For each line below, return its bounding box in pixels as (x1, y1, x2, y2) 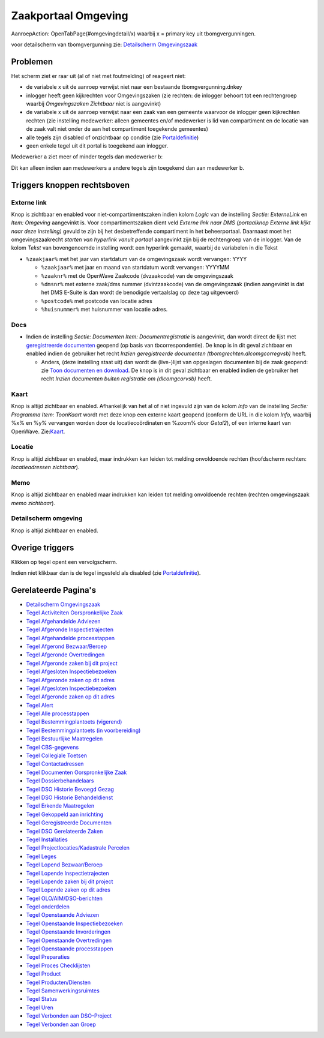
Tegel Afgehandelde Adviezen (26, 617, 101, 625)
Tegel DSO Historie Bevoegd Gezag (26, 785, 114, 793)
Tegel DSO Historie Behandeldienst (26, 794, 113, 801)
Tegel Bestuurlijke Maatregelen (26, 735, 103, 742)
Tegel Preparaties (26, 953, 70, 961)
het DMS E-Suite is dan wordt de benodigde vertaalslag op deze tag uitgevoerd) (41, 289, 239, 296)
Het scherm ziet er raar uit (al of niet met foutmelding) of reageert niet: (11, 72, 186, 79)
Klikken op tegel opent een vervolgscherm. (11, 558, 118, 565)
